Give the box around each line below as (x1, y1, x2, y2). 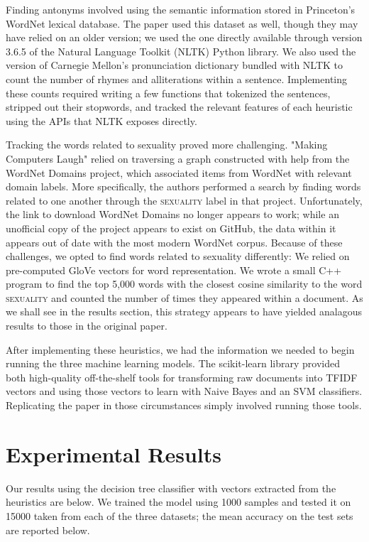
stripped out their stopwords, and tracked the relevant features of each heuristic (6, 99, 353, 114)
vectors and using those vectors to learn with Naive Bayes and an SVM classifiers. (6, 384, 363, 399)
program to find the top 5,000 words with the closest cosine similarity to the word (6, 276, 363, 291)
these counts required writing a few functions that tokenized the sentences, (6, 85, 331, 100)
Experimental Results (6, 439, 221, 468)
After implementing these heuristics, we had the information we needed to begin (6, 342, 355, 357)
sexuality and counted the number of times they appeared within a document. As (6, 290, 363, 305)
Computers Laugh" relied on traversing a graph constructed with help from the (6, 151, 350, 166)
